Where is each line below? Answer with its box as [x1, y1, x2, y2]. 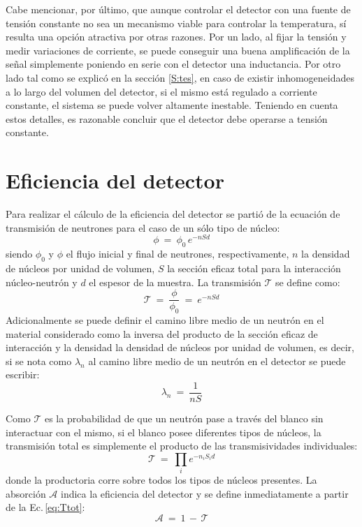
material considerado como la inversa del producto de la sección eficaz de [6, 326, 318, 341]
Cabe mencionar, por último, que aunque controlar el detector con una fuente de [6, 2, 351, 16]
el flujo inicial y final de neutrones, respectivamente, [66, 246, 289, 261]
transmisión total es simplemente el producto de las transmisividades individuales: [6, 438, 358, 453]
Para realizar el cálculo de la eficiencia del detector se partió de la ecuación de [6, 207, 340, 221]
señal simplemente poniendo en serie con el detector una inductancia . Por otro [6, 57, 341, 71]
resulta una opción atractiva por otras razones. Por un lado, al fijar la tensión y [6, 29, 347, 44]
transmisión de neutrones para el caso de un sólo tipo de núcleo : [6, 220, 280, 235]
